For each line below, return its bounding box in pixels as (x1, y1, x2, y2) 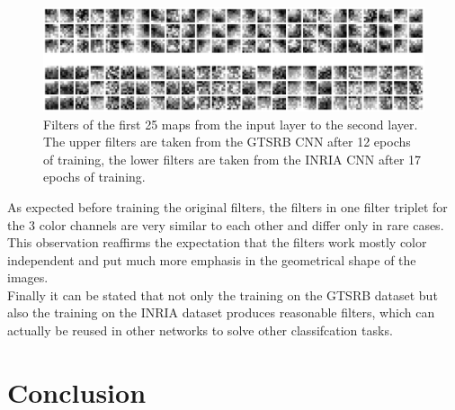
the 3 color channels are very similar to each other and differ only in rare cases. (7, 215, 444, 234)
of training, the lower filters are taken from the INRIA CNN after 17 (43, 149, 422, 168)
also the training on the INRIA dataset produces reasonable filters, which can (7, 303, 435, 322)
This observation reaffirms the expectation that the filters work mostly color (7, 233, 427, 252)
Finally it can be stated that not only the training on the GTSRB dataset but (7, 285, 438, 304)
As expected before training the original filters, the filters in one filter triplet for (7, 197, 448, 216)
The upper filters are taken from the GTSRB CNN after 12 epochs (43, 132, 411, 151)
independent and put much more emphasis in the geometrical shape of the (7, 250, 416, 269)
